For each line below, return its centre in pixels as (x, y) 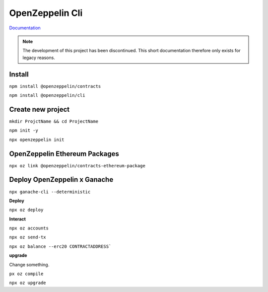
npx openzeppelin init (37, 140)
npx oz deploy (26, 210)
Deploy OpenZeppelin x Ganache (61, 180)
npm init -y (24, 131)
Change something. (29, 264)
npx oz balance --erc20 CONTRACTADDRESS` (60, 246)
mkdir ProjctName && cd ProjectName (54, 121)
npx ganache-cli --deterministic (50, 192)
